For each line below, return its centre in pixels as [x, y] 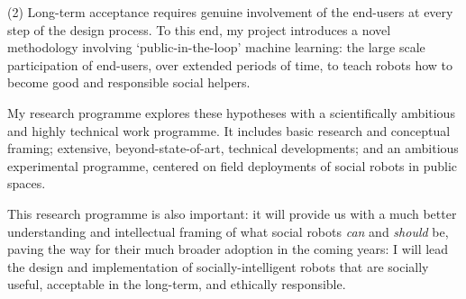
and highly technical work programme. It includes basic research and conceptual [229, 130]
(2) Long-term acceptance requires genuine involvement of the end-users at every [230, 12]
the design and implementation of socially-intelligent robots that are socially [218, 266]
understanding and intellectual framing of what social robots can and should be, [228, 231]
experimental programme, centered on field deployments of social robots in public [232, 165]
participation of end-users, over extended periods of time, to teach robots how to [230, 64]
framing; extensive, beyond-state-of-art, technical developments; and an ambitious [233, 148]
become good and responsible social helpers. [129, 82]
